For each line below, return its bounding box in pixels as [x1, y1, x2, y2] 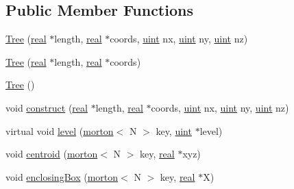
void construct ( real [5, 100, 88, 114]
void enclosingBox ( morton [5, 169, 119, 184]
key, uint [156, 123, 192, 138]
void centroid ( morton [5, 147, 98, 161]
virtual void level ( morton [5, 123, 114, 138]
